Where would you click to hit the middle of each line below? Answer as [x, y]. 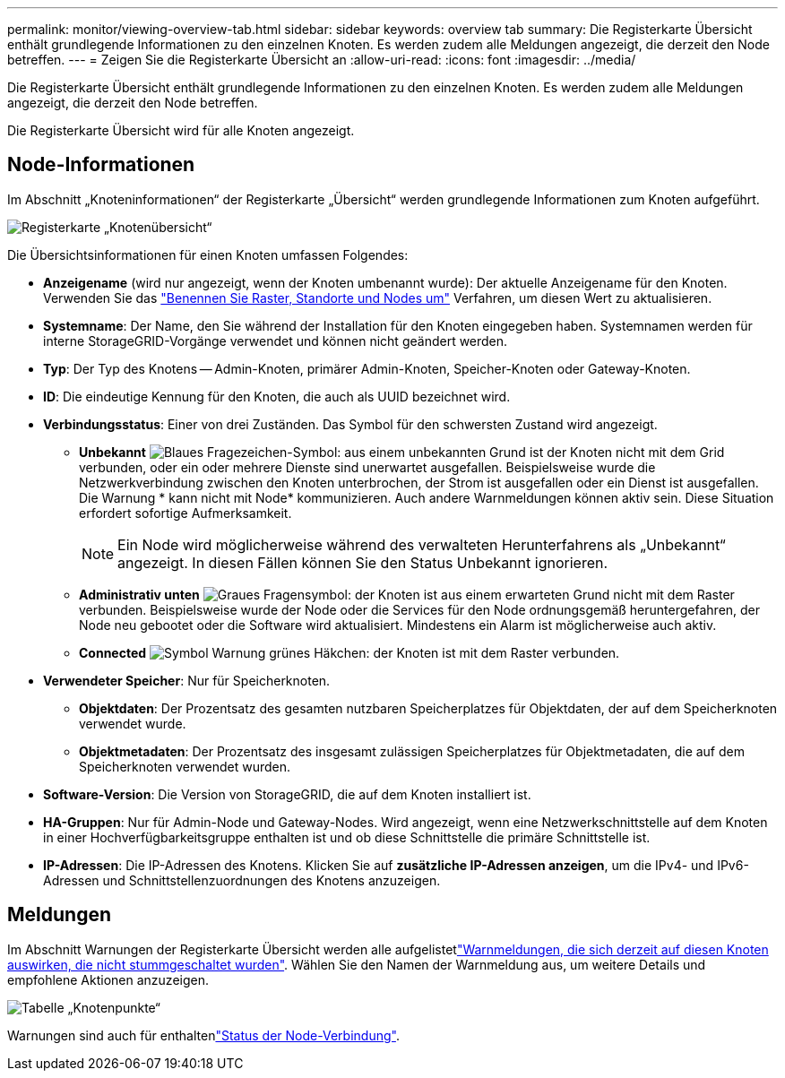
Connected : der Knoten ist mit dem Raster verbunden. [349, 652]
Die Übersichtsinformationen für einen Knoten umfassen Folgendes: [208, 254]
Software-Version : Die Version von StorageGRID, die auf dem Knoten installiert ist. [287, 794]
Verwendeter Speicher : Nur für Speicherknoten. [187, 680]
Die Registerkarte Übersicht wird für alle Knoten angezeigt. [181, 130]
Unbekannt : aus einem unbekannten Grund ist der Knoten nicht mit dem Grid [402, 452]
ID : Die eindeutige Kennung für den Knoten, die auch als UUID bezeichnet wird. [277, 396]
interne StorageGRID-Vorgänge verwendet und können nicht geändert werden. [276, 341]
